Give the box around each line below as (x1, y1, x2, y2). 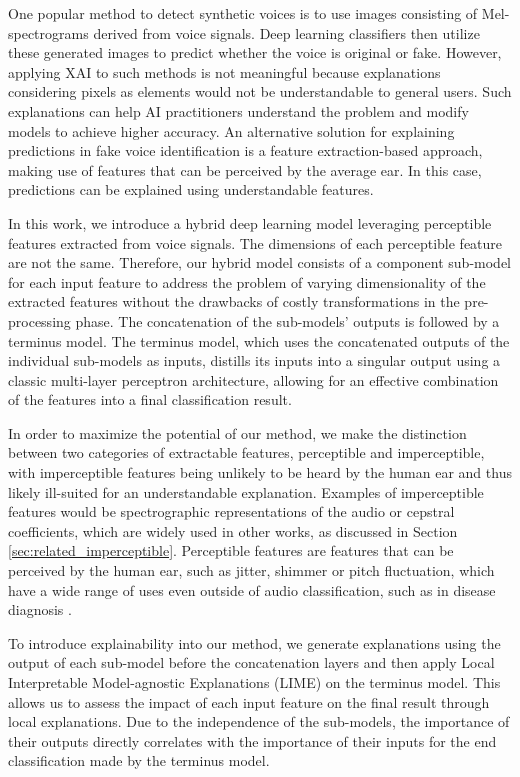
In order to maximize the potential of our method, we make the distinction (8, 422, 467, 443)
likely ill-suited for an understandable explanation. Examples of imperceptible (8, 481, 484, 502)
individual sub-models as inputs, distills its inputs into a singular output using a (8, 350, 501, 371)
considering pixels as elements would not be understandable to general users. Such (8, 81, 512, 102)
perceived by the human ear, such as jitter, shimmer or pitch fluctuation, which (8, 560, 495, 581)
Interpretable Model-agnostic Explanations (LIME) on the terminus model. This (8, 672, 501, 692)
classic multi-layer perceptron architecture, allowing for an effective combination (8, 369, 499, 390)
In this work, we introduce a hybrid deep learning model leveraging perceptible (8, 212, 492, 233)
